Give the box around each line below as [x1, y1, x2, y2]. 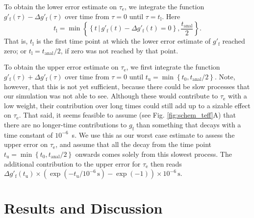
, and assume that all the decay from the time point [55, 139, 212, 149]
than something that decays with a [136, 119, 241, 129]
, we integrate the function [124, 1, 204, 11]
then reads [150, 158, 182, 169]
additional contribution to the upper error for [4, 158, 141, 169]
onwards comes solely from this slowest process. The [75, 148, 232, 159]
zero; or [4, 45, 26, 55]
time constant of [4, 129, 53, 140]
